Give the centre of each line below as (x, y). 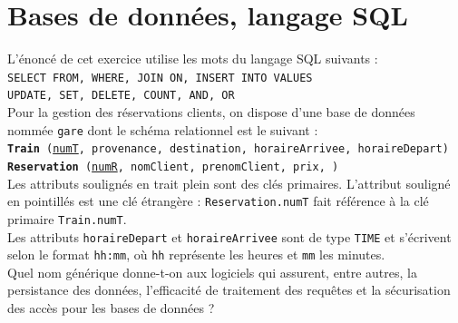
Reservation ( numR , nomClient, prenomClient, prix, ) (173, 166)
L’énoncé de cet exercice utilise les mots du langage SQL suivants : (193, 59)
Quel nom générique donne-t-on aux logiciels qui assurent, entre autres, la (212, 272)
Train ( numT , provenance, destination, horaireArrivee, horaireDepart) (228, 149)
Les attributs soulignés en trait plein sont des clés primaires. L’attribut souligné (229, 183)
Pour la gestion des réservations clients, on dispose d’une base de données (211, 112)
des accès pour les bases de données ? (111, 308)
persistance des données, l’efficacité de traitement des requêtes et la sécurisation (229, 290)
